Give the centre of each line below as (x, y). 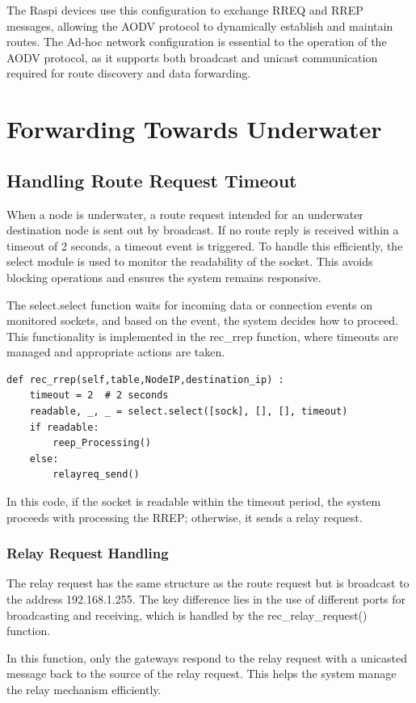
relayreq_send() (96, 475)
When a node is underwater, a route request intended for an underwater (185, 214)
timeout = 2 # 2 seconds (99, 396)
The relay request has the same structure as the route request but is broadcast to (208, 583)
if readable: (64, 427)
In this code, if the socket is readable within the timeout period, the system (194, 501)
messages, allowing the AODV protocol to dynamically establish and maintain (200, 25)
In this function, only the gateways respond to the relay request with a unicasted (207, 657)
